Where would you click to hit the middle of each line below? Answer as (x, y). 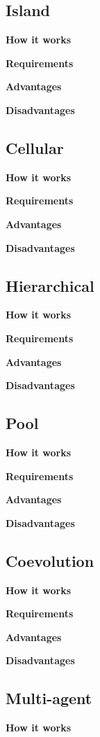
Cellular (35, 147)
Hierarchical (50, 285)
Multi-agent (49, 698)
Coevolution (50, 560)
